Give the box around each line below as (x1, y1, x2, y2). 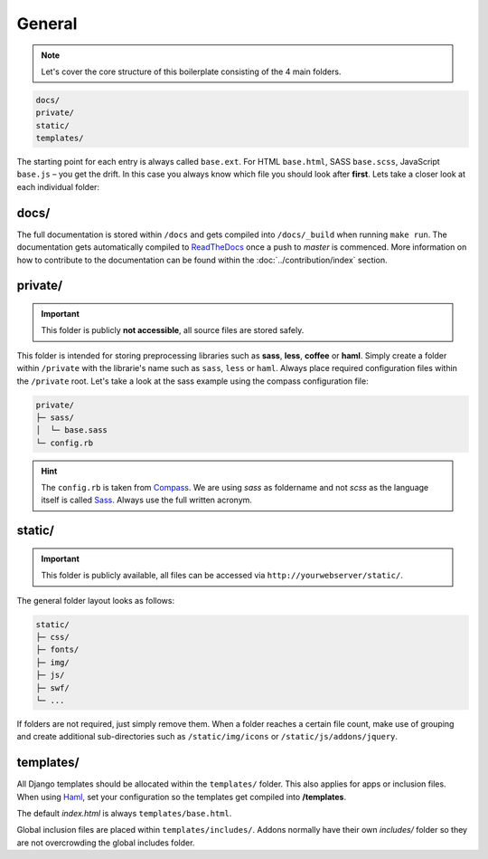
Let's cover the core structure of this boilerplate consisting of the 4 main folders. (41, 66, 342, 77)
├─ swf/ (35, 682, 70, 692)
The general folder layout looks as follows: (16, 595, 175, 606)
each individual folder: (16, 181, 99, 192)
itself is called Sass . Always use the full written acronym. (41, 494, 253, 506)
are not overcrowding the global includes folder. (16, 837, 195, 848)
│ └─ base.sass (35, 425, 108, 435)
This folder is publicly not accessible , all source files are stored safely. (41, 325, 305, 336)
